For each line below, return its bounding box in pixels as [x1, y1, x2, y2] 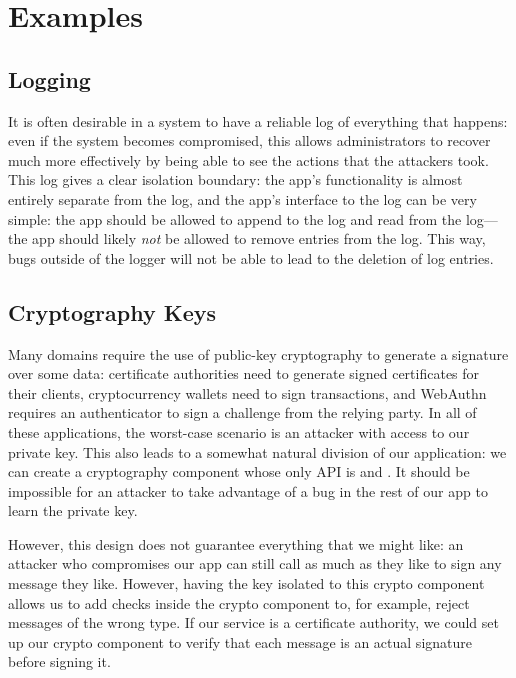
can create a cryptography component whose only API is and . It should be [8, 461, 470, 482]
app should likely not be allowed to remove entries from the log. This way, [32, 228, 486, 249]
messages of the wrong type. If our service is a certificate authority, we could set [8, 612, 499, 633]
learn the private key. [8, 500, 138, 521]
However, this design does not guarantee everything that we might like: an [8, 533, 464, 554]
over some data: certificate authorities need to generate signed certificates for [8, 363, 480, 384]
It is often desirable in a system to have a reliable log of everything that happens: [8, 110, 508, 131]
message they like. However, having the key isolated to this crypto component [8, 573, 485, 594]
